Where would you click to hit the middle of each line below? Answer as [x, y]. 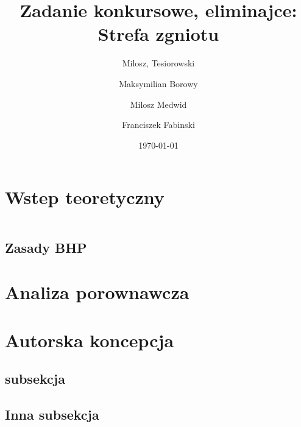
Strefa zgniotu [158, 34]
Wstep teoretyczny [85, 197]
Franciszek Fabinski [158, 125]
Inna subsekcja [52, 414]
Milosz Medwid [158, 104]
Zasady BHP [46, 247]
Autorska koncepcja [90, 340]
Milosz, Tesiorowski [158, 63]
